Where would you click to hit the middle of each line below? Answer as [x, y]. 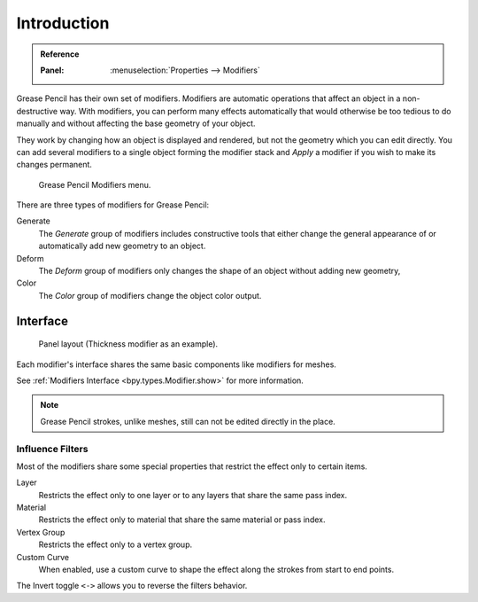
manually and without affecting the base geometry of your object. [136, 123]
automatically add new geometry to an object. [122, 246]
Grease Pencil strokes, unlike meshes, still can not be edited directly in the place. [188, 421]
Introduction [63, 23]
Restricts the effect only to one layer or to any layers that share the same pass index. [193, 495]
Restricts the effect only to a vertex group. [116, 544]
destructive [37, 111]
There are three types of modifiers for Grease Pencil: [113, 205]
